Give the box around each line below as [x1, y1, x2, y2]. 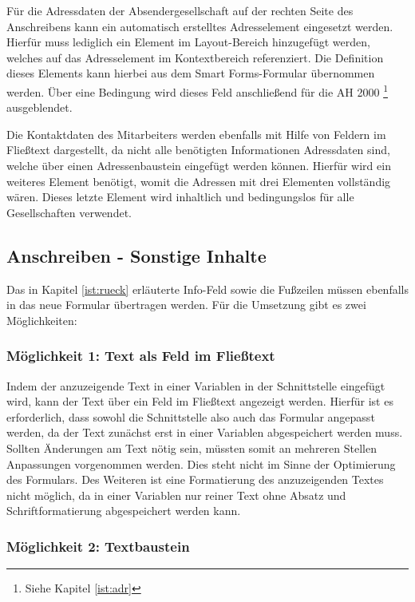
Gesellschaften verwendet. [6, 204, 132, 220]
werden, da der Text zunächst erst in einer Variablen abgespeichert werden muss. [6, 424, 403, 441]
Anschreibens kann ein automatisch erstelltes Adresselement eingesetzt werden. [6, 18, 393, 34]
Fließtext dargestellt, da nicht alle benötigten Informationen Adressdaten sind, [6, 141, 390, 158]
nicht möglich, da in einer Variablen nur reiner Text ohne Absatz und [6, 486, 346, 503]
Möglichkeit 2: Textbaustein [6, 536, 190, 556]
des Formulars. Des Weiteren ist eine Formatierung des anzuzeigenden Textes [6, 471, 384, 488]
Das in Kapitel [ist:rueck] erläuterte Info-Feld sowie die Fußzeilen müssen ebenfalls [6, 280, 409, 297]
